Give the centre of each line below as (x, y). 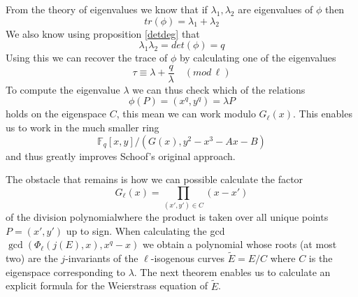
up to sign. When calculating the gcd (145, 230)
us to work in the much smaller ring (83, 128)
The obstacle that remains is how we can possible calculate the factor (155, 179)
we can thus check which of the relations (219, 89)
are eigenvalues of (275, 9)
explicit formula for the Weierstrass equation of (107, 285)
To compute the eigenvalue (63, 89)
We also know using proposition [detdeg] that (103, 33)
